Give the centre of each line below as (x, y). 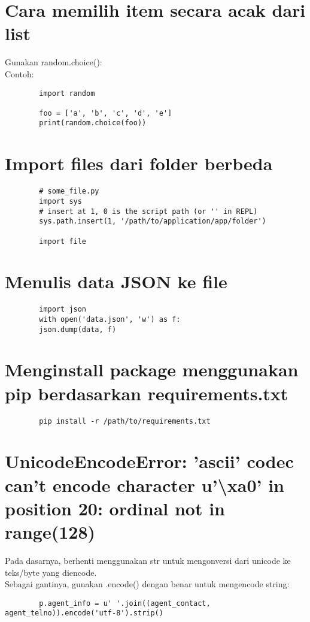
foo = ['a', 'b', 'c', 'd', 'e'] (106, 113)
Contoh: (19, 73)
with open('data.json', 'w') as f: (110, 319)
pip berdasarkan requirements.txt (147, 393)
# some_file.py (69, 191)
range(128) (50, 532)
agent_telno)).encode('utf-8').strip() (84, 613)
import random (67, 93)
